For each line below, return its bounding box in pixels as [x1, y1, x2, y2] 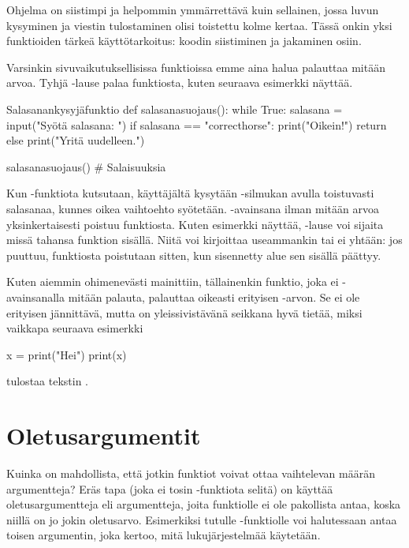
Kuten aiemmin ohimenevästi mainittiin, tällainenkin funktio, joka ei [6, 273, 339, 290]
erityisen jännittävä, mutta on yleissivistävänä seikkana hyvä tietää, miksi [6, 304, 363, 321]
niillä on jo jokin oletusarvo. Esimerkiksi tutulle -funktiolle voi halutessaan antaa [6, 511, 397, 527]
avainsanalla [6, 288, 65, 305]
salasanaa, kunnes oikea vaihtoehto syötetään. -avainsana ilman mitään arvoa [6, 200, 379, 216]
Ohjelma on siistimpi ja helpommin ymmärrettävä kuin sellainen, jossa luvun [6, 2, 379, 17]
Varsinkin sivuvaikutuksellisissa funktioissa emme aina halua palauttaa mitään [6, 58, 385, 75]
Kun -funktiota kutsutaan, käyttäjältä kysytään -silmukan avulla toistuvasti [6, 185, 374, 201]
